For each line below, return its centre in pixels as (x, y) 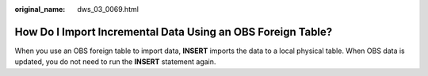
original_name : (40, 9)
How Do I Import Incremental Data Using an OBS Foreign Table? (174, 32)
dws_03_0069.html (108, 9)
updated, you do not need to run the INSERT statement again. (115, 62)
